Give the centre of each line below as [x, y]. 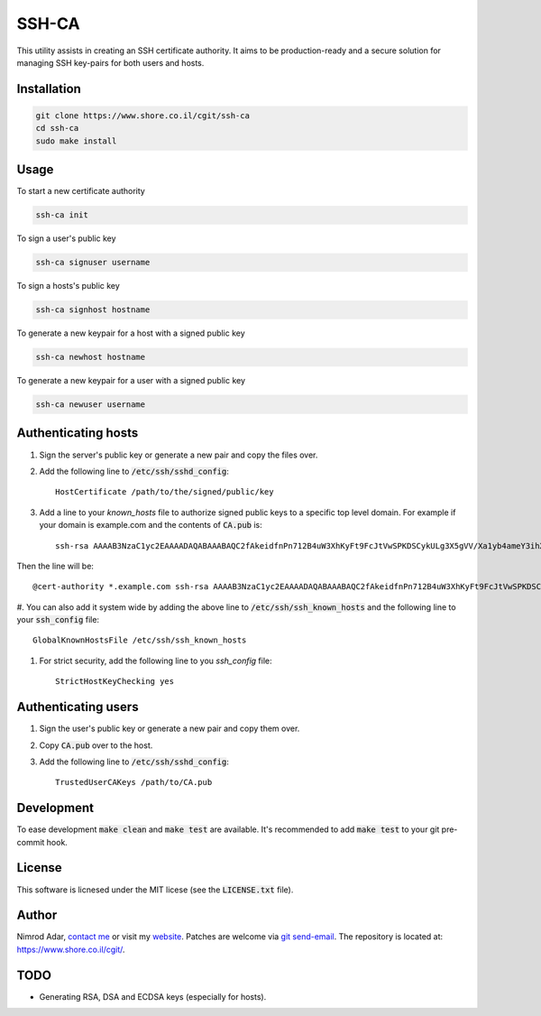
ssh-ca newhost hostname [91, 357]
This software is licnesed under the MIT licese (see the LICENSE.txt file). [155, 890]
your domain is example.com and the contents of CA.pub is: [151, 525]
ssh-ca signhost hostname [93, 310]
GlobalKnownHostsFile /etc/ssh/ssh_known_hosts [140, 640]
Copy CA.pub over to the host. [96, 745]
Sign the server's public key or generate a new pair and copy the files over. [179, 455]
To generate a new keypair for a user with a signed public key [131, 381]
